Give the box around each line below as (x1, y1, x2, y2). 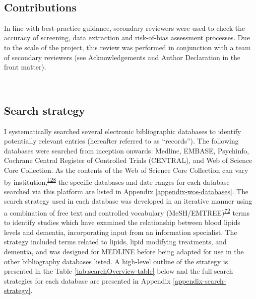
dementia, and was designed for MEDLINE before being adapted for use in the (4, 246, 244, 256)
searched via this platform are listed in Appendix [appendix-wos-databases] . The (4, 186, 249, 196)
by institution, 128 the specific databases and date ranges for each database (4, 175, 230, 187)
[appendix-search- (173, 275, 226, 286)
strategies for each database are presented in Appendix (4, 275, 171, 286)
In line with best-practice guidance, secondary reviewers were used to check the (4, 22, 245, 33)
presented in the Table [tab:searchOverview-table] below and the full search (4, 266, 233, 276)
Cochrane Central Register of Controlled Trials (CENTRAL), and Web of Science (4, 155, 253, 165)
